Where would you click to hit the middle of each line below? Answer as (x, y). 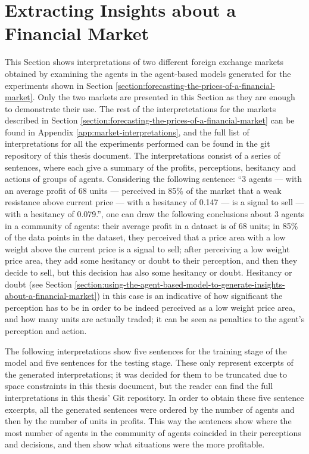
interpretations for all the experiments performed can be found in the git (138, 143)
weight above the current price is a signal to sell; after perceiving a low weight (147, 248)
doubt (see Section (38, 284)
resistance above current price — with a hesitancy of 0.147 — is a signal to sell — (154, 202)
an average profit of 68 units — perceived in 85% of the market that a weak (143, 190)
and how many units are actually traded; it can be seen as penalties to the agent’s (155, 319)
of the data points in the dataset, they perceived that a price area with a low (145, 237)
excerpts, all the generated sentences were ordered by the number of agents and (150, 409)
